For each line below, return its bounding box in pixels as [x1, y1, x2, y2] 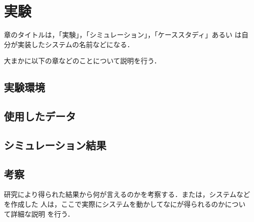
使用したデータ [4, 109, 76, 124]
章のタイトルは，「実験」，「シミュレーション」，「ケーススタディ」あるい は [4, 29, 242, 40]
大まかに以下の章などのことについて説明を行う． [4, 55, 161, 66]
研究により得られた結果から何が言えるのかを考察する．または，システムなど [4, 189, 250, 199]
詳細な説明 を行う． [10, 208, 74, 219]
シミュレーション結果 [4, 137, 107, 152]
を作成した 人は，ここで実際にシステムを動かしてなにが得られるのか [4, 199, 225, 209]
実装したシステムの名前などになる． [17, 39, 134, 49]
